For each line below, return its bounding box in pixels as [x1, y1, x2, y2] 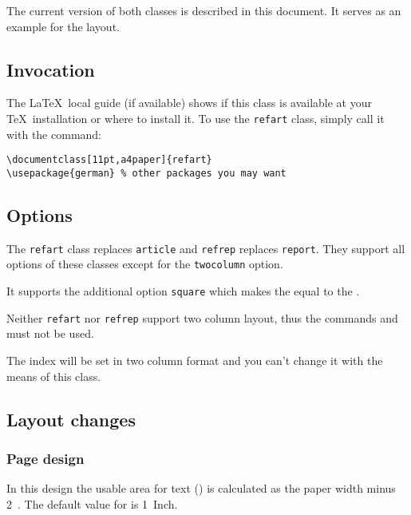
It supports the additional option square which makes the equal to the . [6, 283, 360, 299]
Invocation [6, 57, 95, 81]
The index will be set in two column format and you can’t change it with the [6, 351, 383, 368]
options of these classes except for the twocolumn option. [6, 256, 283, 272]
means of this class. [6, 367, 101, 384]
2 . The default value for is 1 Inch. [6, 495, 178, 512]
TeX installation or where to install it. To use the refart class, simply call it [6, 109, 385, 126]
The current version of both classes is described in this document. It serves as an [6, 2, 401, 18]
